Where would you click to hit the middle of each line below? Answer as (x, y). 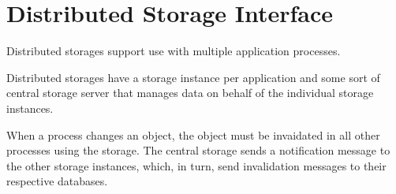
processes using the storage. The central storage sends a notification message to (198, 150)
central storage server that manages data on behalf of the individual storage (190, 93)
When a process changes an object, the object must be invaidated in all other (193, 134)
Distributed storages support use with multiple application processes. (174, 51)
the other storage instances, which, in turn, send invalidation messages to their (196, 165)
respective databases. (57, 181)
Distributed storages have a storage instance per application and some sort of (193, 77)
